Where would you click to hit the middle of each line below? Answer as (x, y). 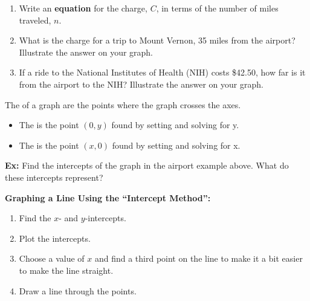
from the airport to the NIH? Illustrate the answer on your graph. (141, 84)
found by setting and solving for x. (176, 145)
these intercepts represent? (54, 177)
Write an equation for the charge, (83, 8)
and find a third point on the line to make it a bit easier (199, 258)
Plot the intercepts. (55, 238)
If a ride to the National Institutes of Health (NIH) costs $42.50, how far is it (162, 72)
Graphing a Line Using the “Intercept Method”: (108, 197)
